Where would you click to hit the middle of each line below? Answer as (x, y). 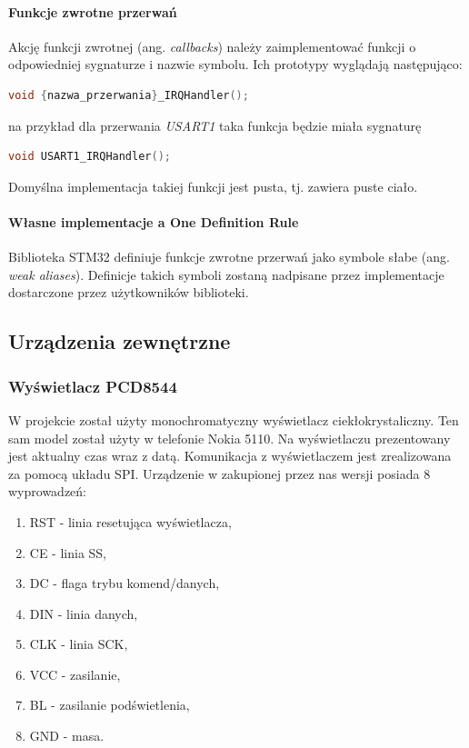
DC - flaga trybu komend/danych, (125, 583)
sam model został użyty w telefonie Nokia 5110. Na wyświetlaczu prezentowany (230, 438)
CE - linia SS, (68, 552)
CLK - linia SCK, (79, 644)
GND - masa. (67, 736)
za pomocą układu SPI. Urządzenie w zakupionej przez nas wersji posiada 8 (220, 473)
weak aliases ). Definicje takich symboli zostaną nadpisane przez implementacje (226, 274)
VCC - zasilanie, (75, 674)
